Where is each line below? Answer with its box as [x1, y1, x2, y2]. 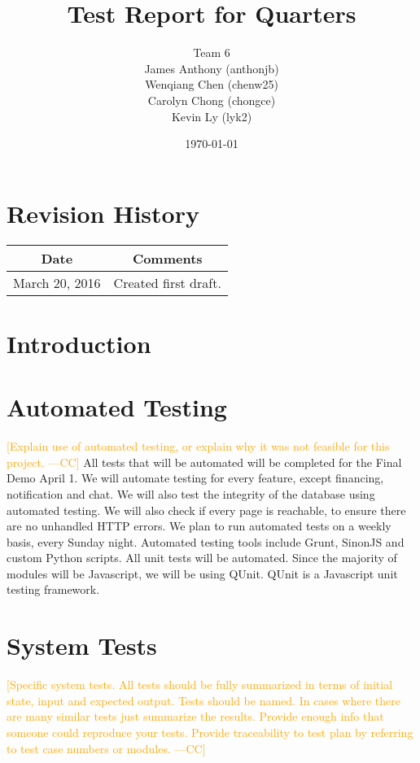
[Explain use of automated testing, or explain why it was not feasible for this [7, 438, 390, 455]
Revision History [7, 196, 199, 229]
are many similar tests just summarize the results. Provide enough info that [7, 708, 384, 725]
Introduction [7, 326, 151, 360]
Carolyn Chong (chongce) [147, 91, 276, 108]
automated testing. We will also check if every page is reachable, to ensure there [7, 501, 406, 518]
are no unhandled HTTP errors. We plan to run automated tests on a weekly [7, 517, 392, 534]
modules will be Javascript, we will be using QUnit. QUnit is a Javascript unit [7, 565, 398, 582]
